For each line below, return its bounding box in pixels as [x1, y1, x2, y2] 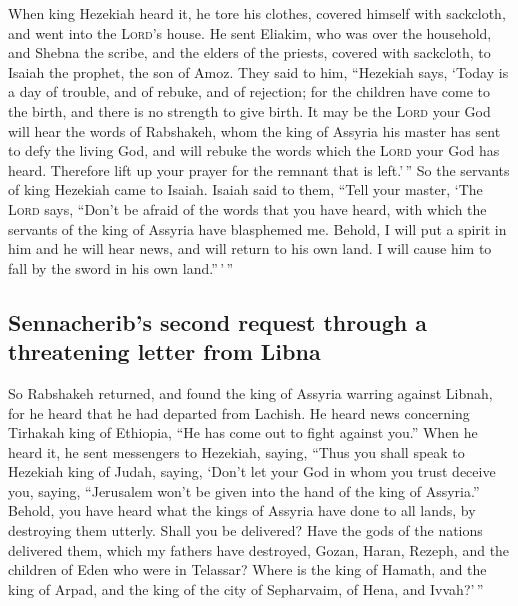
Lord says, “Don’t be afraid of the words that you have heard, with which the [8, 198, 487, 219]
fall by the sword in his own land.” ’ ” [8, 257, 233, 278]
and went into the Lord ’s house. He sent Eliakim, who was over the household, [8, 22, 492, 43]
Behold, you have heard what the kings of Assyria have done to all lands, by [8, 500, 476, 521]
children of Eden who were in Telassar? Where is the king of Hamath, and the [8, 559, 487, 580]
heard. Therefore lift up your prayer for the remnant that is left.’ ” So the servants [8, 159, 510, 180]
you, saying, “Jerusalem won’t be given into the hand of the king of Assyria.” [8, 480, 480, 501]
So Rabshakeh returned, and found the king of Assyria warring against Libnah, [8, 382, 493, 403]
